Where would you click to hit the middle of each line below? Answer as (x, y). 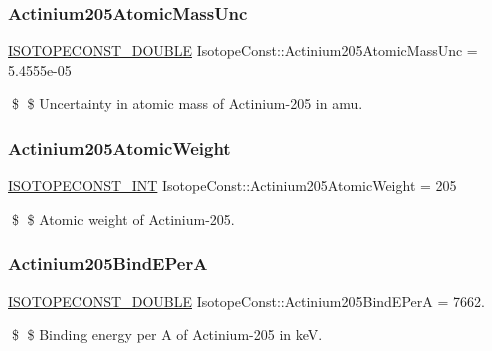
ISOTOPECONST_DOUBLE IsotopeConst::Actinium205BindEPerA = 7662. (246, 300)
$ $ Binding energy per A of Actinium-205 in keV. (167, 334)
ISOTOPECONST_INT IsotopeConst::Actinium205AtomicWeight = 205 (232, 185)
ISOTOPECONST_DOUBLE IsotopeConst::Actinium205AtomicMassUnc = (243, 50)
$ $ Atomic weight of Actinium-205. (123, 218)
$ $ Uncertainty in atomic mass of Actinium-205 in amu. (187, 103)
